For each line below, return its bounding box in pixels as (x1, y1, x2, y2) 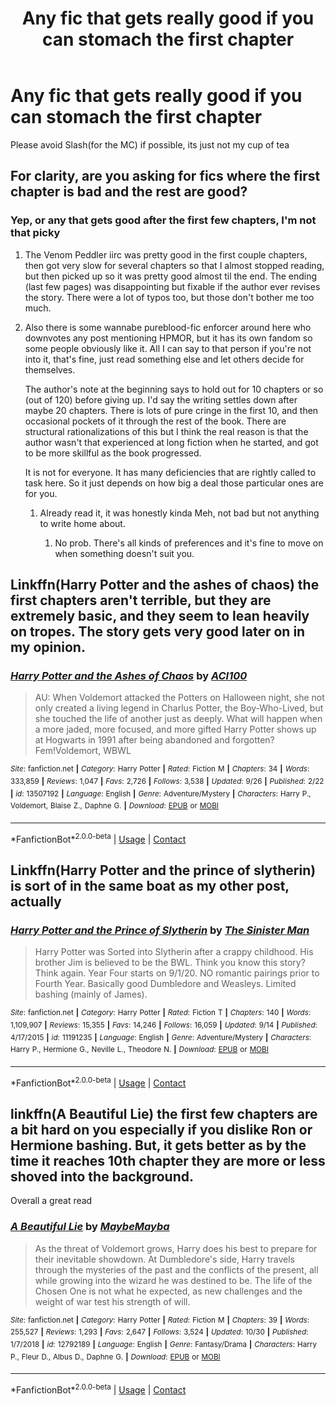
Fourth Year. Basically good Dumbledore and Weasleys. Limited (34, 978, 297, 990)
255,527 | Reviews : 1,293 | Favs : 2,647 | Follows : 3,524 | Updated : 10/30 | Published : (10, 1327, 309, 1337)
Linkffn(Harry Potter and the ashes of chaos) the (10, 577, 320, 594)
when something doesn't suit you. (54, 547, 195, 559)
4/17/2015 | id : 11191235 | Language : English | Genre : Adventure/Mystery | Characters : (10, 1032, 312, 1042)
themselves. (24, 363, 76, 376)
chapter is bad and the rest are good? (10, 183, 248, 201)
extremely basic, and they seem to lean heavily (10, 608, 310, 625)
